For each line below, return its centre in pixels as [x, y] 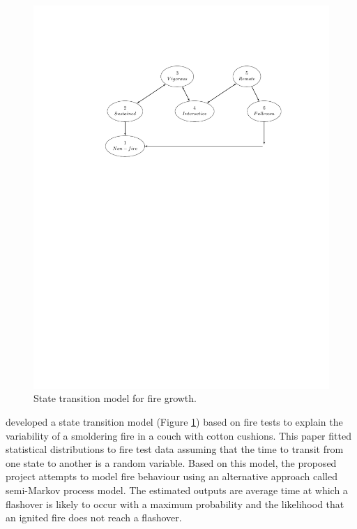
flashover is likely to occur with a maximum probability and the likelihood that [175, 504]
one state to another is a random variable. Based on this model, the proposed [171, 462]
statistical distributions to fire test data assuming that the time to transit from [175, 449]
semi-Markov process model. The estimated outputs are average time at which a [177, 490]
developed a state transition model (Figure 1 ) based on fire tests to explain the [174, 422]
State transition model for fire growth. [115, 398]
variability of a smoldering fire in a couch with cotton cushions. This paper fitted [178, 435]
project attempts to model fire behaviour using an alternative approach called [172, 476]
